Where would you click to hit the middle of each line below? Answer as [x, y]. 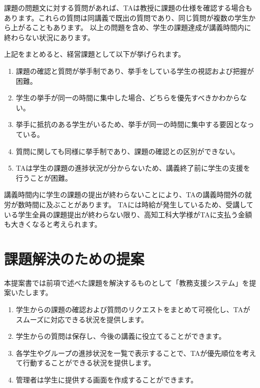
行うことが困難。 [44, 177]
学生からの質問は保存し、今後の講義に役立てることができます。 [121, 336]
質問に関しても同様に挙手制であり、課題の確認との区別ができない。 [127, 151]
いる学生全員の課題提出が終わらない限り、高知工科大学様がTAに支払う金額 [128, 214]
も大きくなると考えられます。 [53, 224]
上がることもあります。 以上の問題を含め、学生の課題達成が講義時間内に [131, 27]
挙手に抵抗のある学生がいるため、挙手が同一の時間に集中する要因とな [132, 124]
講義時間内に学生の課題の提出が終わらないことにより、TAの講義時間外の [124, 195]
